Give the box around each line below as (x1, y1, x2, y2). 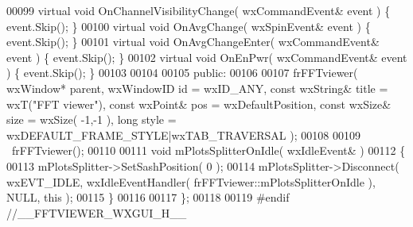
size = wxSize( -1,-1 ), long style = (6, 111, 177, 128)
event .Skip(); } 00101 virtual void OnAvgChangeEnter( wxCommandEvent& (6, 33, 380, 50)
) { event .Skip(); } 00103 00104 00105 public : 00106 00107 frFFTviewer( (6, 64, 358, 81)
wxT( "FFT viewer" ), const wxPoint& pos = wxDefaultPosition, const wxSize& (6, 95, 392, 112)
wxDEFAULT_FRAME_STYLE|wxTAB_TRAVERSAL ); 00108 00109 (6, 126, 360, 143)
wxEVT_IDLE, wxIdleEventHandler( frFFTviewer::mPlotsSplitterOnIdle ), (6, 173, 376, 190)
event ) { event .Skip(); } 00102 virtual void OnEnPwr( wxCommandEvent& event (6, 48, 407, 65)
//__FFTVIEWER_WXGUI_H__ (6, 204, 187, 221)
